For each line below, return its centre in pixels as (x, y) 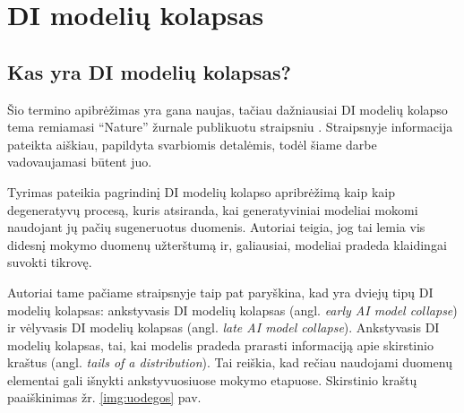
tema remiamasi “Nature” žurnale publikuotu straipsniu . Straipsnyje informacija (230, 127)
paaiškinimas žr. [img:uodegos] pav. (104, 397)
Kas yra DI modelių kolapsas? (149, 71)
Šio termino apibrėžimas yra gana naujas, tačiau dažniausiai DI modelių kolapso (228, 109)
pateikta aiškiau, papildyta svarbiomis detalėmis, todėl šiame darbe (192, 144)
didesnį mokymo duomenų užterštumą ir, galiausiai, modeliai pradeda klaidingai (227, 244)
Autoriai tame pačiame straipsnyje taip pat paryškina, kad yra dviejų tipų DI (220, 292)
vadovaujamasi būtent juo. (80, 162)
